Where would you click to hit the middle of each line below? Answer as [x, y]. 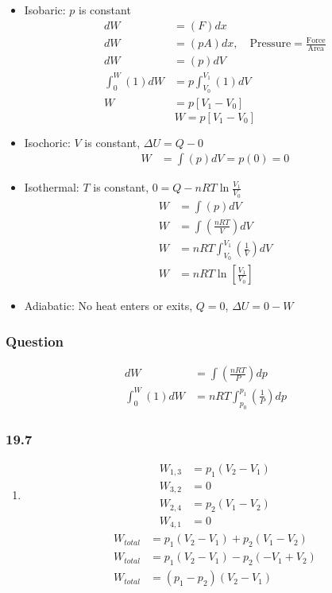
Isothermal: [52, 187]
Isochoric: [47, 142]
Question [35, 341]
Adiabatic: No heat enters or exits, [108, 306]
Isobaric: [45, 10]
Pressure [270, 44]
